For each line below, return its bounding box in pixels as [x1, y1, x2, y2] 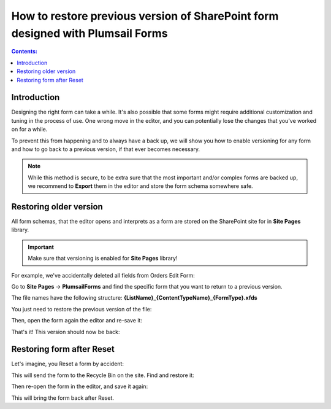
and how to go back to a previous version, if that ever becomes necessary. [11, 145, 200, 153]
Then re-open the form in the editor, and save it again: [11, 383, 148, 390]
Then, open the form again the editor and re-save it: [11, 317, 142, 324]
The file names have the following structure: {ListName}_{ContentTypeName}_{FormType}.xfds [11, 294, 257, 302]
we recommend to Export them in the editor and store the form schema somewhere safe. [28, 182, 254, 190]
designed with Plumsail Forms [11, 26, 168, 40]
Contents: [11, 48, 38, 55]
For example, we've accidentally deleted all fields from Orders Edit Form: [11, 271, 196, 279]
